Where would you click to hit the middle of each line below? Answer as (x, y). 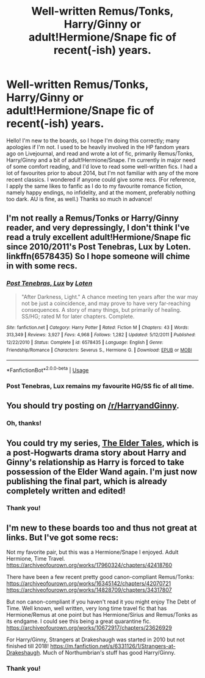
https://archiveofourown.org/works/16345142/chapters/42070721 (89, 584)
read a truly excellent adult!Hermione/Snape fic (99, 238)
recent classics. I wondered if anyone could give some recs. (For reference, (101, 179)
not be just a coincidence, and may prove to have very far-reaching (106, 303)
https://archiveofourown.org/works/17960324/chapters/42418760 (89, 565)
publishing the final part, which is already (87, 481)
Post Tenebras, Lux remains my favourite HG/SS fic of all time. (100, 386)
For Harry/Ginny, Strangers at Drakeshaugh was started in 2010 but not (95, 639)
